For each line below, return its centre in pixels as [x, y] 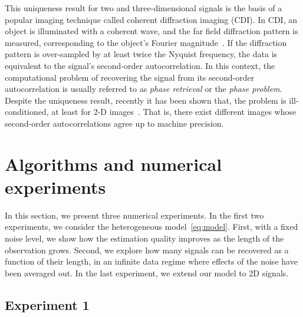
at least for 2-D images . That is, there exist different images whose [174, 112]
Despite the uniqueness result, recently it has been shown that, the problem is [146, 100]
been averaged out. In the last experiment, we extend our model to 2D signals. [147, 273]
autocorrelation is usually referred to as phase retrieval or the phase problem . [144, 89]
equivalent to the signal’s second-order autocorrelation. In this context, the [140, 65]
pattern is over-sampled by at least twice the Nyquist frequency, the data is [141, 54]
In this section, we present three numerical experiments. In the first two [134, 215]
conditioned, [27, 112]
